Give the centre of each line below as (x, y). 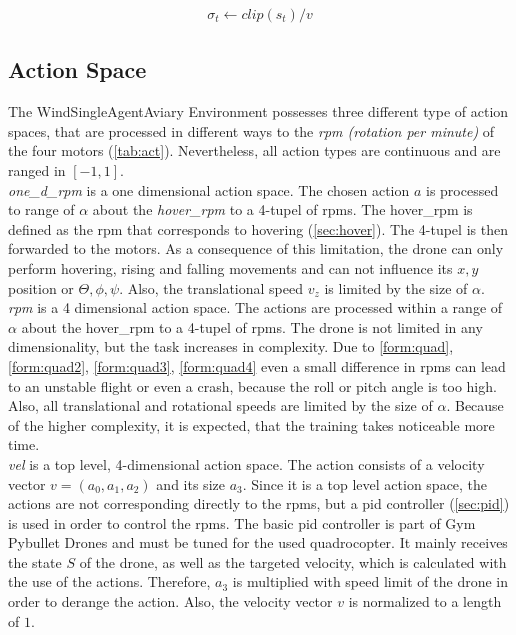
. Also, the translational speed (211, 287)
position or (41, 287)
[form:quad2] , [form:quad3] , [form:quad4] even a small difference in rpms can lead (257, 365)
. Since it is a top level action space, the (365, 483)
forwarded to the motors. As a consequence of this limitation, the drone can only (256, 248)
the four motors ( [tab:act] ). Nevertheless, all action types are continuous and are (254, 150)
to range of (41, 209)
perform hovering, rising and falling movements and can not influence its (230, 267)
